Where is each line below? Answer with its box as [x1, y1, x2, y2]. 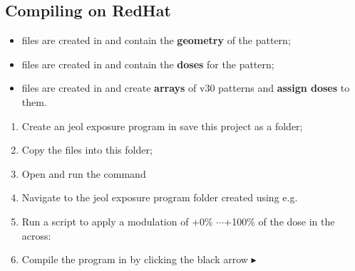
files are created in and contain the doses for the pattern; [21, 56, 274, 71]
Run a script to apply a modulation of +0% [21, 213, 213, 228]
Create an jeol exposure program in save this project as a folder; [21, 118, 303, 133]
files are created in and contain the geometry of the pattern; [21, 33, 291, 48]
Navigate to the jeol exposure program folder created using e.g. [21, 190, 298, 205]
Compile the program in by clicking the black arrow [21, 252, 248, 267]
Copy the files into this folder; [21, 142, 153, 157]
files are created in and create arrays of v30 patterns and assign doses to [21, 80, 350, 95]
